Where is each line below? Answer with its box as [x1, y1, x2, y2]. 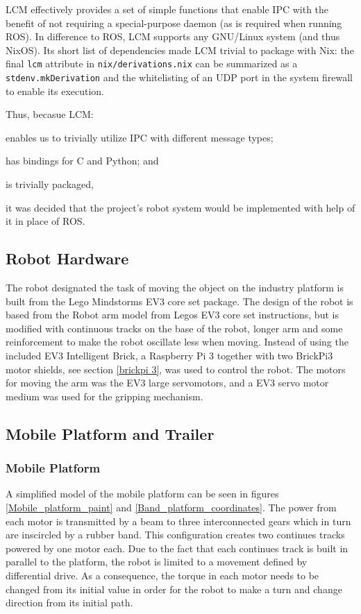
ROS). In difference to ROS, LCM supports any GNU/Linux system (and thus [6, 29, 340, 44]
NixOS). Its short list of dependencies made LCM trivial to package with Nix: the [6, 42, 354, 57]
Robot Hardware [6, 248, 129, 269]
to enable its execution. [6, 83, 105, 98]
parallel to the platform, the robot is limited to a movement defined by [6, 554, 308, 569]
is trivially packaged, [6, 177, 94, 191]
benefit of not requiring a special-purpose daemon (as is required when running [6, 15, 342, 30]
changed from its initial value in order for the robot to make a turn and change [6, 581, 342, 596]
